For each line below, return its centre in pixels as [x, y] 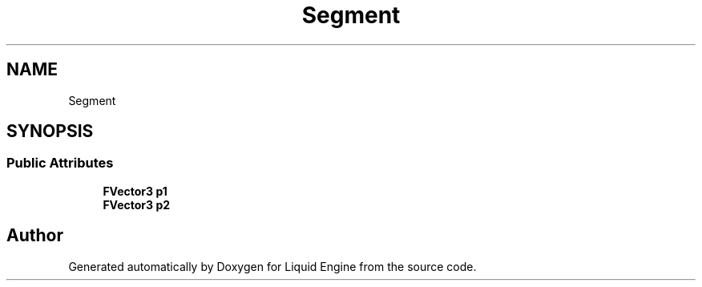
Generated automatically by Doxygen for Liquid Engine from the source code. [272, 266]
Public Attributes [60, 163]
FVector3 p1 [135, 191]
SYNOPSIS [50, 131]
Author [35, 236]
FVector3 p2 [137, 204]
